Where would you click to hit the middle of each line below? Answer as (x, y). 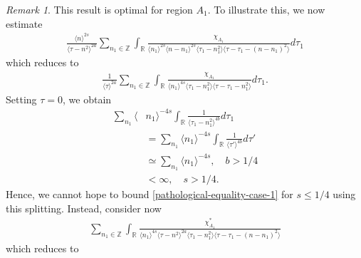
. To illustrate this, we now (266, 9)
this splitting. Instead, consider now (84, 208)
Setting (21, 99)
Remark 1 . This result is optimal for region (99, 9)
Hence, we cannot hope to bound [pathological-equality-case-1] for (150, 194)
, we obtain (87, 99)
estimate (24, 23)
